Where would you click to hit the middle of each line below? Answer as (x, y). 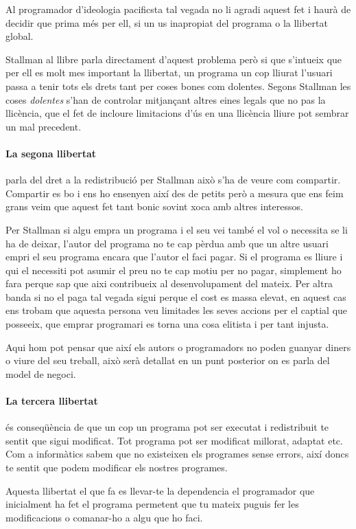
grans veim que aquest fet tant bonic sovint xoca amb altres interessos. (154, 206)
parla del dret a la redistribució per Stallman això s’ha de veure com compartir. (173, 180)
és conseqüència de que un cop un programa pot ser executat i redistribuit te (167, 427)
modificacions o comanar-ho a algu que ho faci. (104, 517)
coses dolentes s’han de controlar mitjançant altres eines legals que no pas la (166, 99)
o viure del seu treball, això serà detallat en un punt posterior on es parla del (168, 360)
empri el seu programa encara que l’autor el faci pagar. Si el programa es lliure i (174, 257)
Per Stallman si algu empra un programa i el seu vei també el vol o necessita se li (177, 229)
